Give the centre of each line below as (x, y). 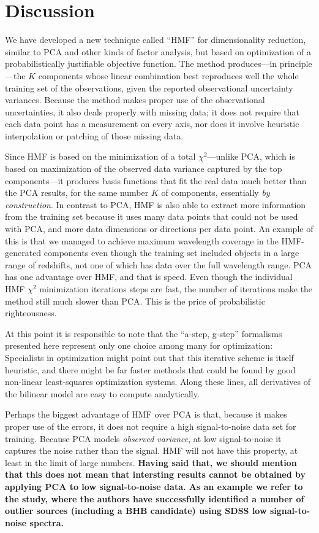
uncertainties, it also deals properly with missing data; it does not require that (152, 111)
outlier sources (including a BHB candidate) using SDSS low (136, 511)
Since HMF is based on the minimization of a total (100, 156)
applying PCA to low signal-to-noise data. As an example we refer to (154, 486)
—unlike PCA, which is (251, 156)
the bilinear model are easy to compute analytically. (102, 393)
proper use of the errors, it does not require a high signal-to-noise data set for (151, 426)
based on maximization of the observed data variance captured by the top (144, 169)
